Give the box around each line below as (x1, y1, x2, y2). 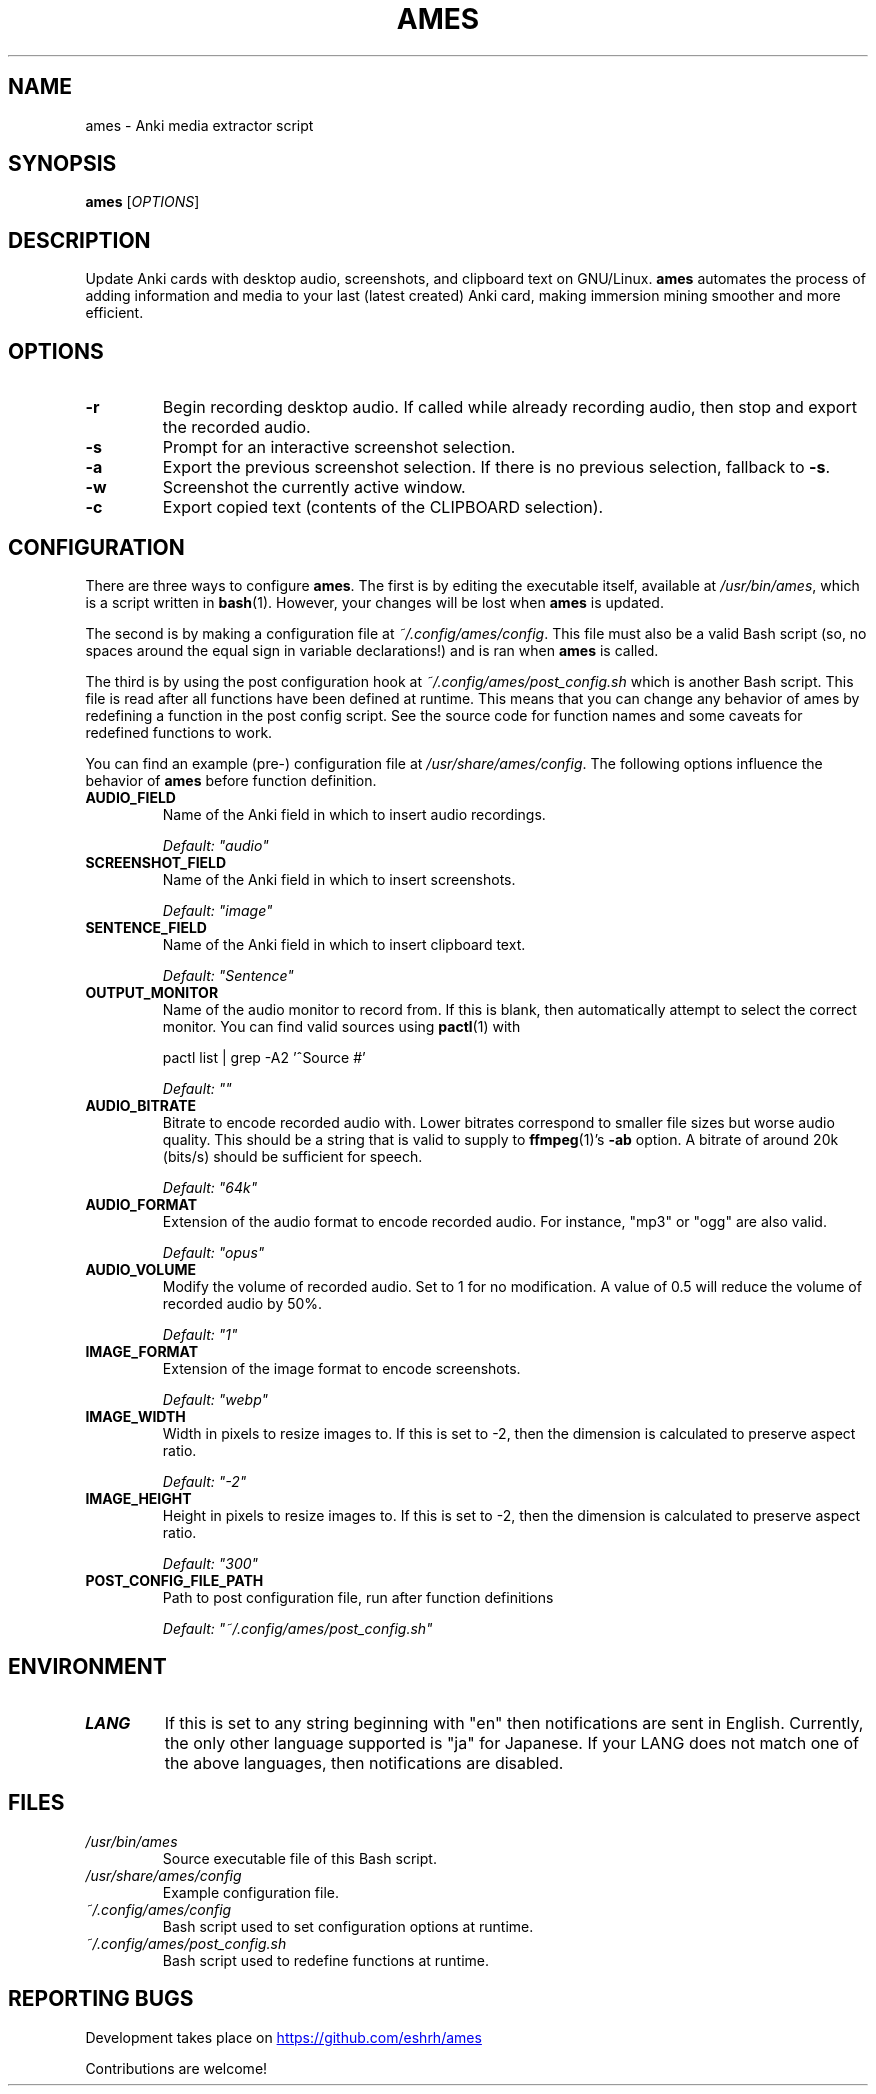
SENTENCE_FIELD (85, 918, 207, 936)
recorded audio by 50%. (162, 1294, 323, 1312)
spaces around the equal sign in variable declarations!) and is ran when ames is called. (85, 641, 659, 659)
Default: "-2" (162, 1472, 247, 1490)
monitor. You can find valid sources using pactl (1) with (162, 1017, 521, 1035)
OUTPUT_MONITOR (85, 983, 219, 1001)
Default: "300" (162, 1554, 259, 1572)
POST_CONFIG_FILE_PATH (85, 1571, 264, 1589)
